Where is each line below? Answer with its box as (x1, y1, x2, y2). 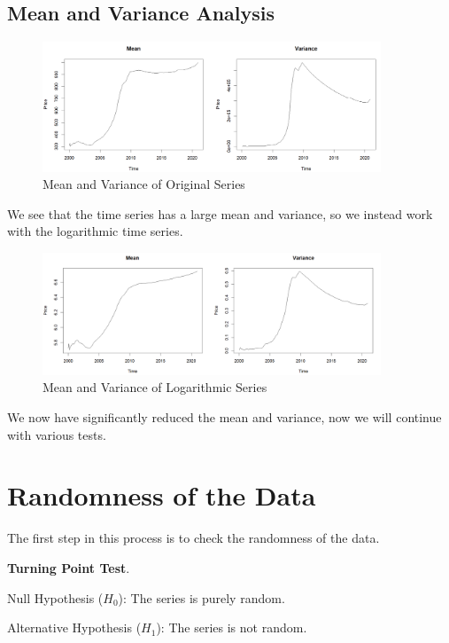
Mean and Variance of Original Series (43, 175, 245, 193)
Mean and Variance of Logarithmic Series (43, 378, 267, 396)
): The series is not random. (156, 618, 307, 637)
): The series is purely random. (118, 588, 285, 607)
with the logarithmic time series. (7, 222, 183, 240)
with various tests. (7, 425, 106, 443)
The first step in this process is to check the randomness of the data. (7, 529, 380, 547)
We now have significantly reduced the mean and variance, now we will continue (7, 408, 442, 427)
